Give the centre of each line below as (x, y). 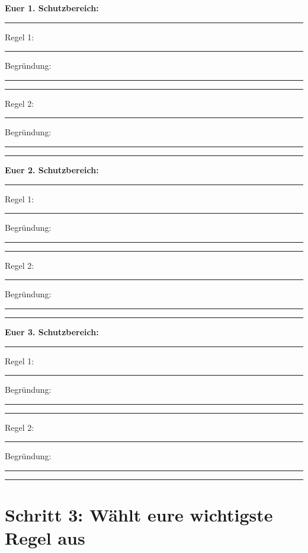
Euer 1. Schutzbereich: (52, 8)
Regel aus (45, 538)
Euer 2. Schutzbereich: (52, 169)
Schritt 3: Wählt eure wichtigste (139, 515)
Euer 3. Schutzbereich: (52, 331)
